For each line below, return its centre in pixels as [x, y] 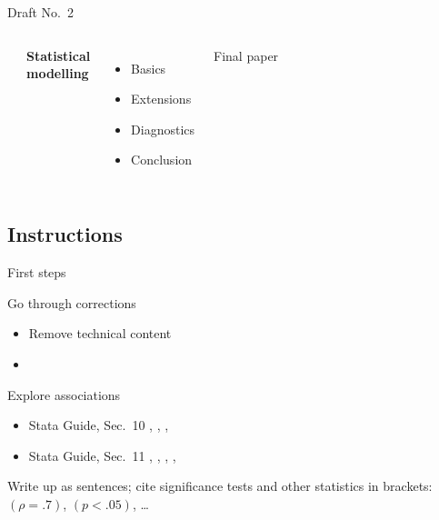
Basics [149, 68]
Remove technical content [100, 333]
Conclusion [162, 160]
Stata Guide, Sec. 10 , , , [99, 425]
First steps [37, 272]
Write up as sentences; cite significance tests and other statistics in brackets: [220, 486]
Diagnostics [163, 129]
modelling [58, 73]
